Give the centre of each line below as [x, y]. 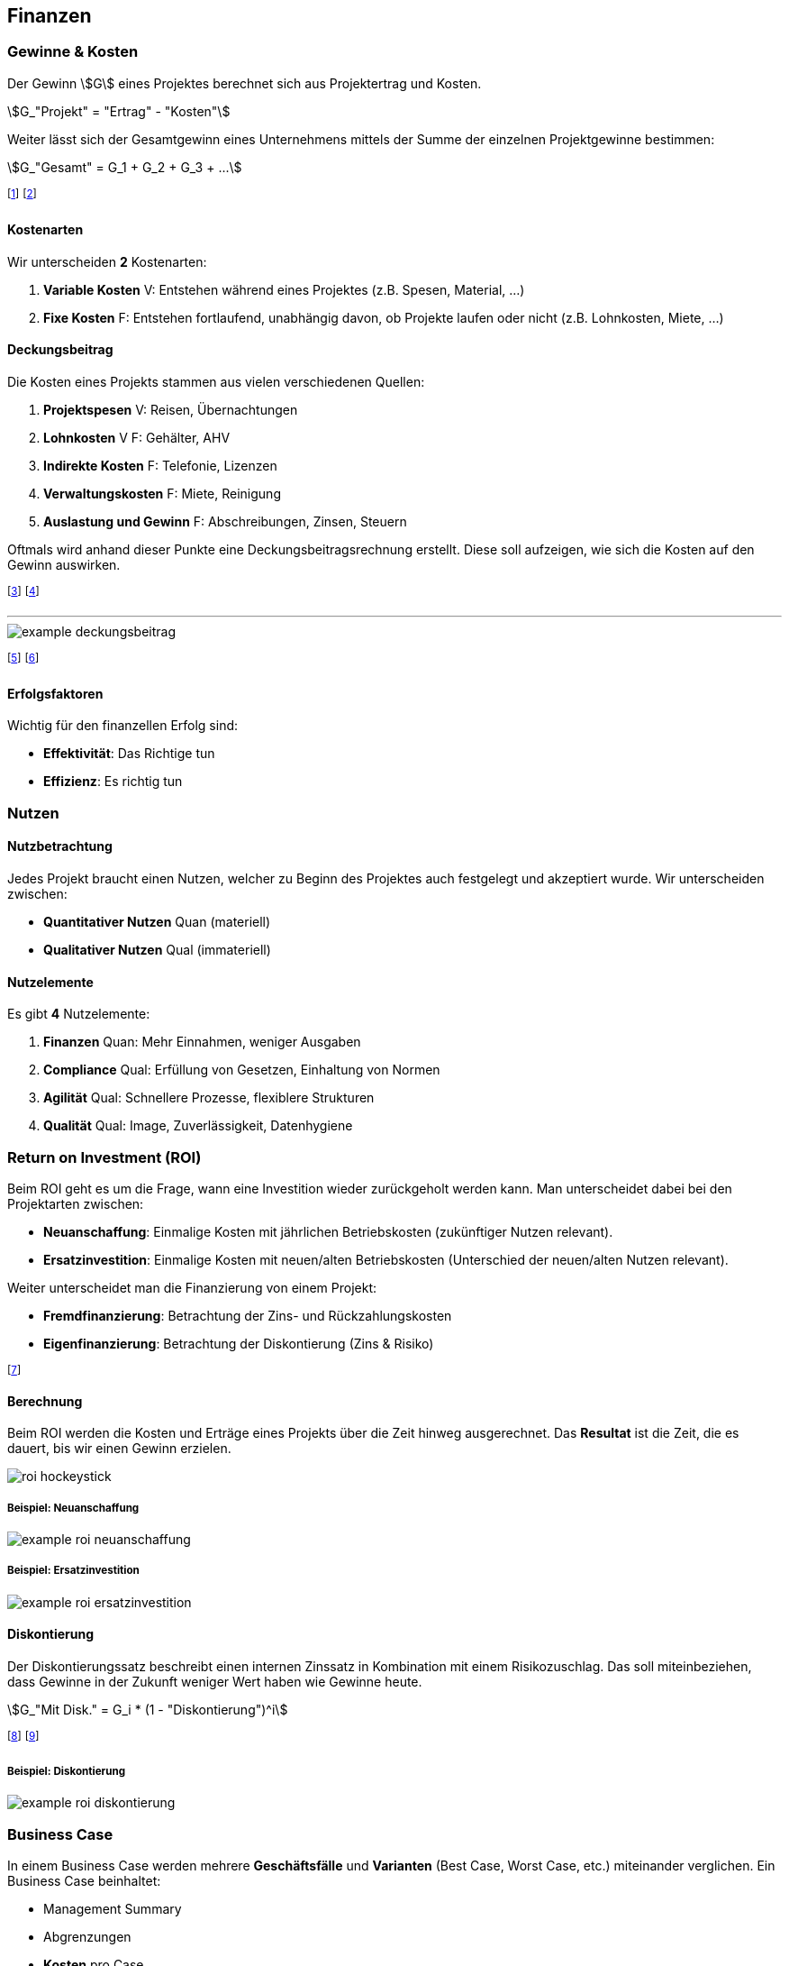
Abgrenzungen [87, 1937]
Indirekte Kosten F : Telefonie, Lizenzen [160, 465]
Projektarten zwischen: [76, 1203]
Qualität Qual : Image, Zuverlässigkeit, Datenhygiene [198, 1126]
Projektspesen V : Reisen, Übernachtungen [171, 409]
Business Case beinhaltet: [84, 1881]
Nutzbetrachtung [60, 846]
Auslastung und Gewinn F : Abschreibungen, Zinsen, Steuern [225, 521]
